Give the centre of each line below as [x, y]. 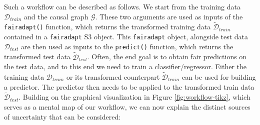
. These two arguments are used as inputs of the [169, 16]
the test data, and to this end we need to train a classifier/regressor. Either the [125, 66]
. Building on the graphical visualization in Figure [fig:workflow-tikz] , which [134, 97]
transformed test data [37, 57]
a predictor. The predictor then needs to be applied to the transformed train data [129, 86]
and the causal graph [56, 16]
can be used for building [219, 77]
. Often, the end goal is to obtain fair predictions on [167, 57]
